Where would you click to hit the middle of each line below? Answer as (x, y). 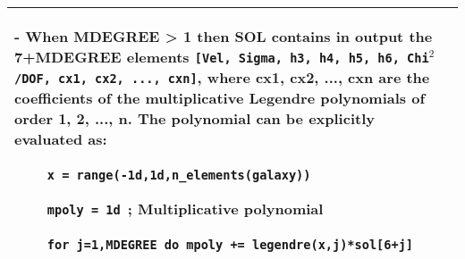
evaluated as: (61, 139)
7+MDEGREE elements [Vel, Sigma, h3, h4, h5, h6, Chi (222, 57)
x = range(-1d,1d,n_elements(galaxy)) (179, 175)
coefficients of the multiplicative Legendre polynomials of (220, 98)
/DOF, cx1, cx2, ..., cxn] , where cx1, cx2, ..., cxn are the (222, 77)
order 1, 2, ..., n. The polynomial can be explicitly (194, 118)
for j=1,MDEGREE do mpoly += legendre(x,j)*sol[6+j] (230, 245)
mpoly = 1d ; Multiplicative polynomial (185, 209)
